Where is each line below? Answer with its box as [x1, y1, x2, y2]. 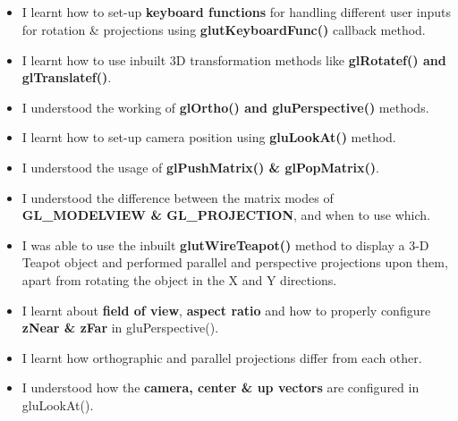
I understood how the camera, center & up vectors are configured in [21, 378, 420, 397]
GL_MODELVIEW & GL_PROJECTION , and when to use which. [21, 206, 430, 224]
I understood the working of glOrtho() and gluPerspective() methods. [21, 97, 429, 116]
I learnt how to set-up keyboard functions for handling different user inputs [21, 3, 451, 21]
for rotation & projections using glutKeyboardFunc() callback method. [21, 20, 426, 38]
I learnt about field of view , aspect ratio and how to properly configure [21, 300, 431, 319]
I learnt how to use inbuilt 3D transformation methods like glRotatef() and [21, 50, 446, 69]
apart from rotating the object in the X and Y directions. [21, 270, 337, 289]
